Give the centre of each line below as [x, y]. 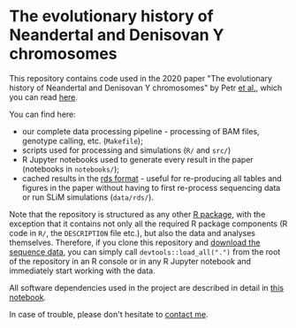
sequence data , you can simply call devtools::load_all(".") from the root [145, 252]
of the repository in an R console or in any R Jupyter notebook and [130, 261]
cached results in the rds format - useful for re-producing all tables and [152, 178]
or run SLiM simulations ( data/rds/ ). [88, 197]
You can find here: [43, 114]
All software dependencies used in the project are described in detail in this [147, 287]
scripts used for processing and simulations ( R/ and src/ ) [126, 150]
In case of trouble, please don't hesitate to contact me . [109, 314]
